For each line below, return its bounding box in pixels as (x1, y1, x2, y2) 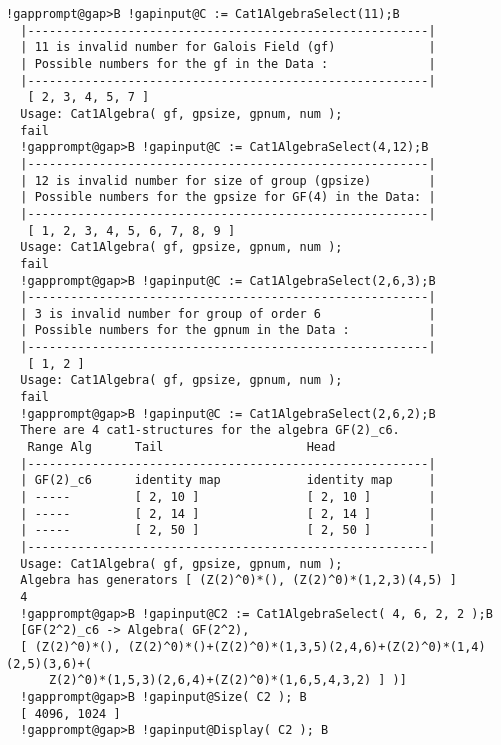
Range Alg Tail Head (27, 440, 336, 455)
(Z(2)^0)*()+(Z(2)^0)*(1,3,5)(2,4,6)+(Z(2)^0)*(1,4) (127, 639, 486, 654)
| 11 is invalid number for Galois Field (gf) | (20, 40, 436, 55)
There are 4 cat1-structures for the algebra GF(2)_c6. (20, 423, 400, 438)
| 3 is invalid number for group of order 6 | (20, 306, 436, 321)
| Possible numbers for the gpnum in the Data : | (20, 323, 436, 338)
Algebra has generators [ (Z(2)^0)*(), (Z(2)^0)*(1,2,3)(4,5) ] (20, 573, 458, 588)
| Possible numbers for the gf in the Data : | (20, 56, 436, 71)
